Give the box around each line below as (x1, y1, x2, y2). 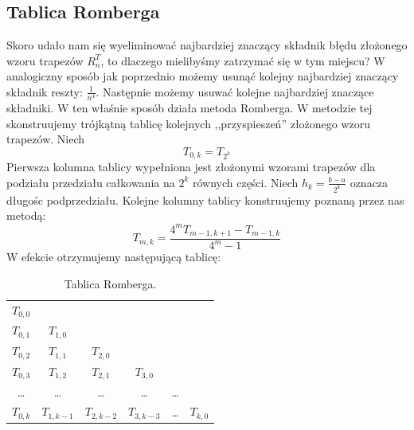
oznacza (350, 174, 389, 190)
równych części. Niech (192, 174, 299, 190)
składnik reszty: (6, 83, 83, 100)
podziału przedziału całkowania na (6, 174, 175, 190)
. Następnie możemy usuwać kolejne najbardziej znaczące (96, 83, 374, 100)
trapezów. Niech (6, 131, 85, 147)
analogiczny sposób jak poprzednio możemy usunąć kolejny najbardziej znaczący (6, 68, 399, 84)
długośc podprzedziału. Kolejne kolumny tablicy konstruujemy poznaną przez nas (6, 191, 404, 208)
